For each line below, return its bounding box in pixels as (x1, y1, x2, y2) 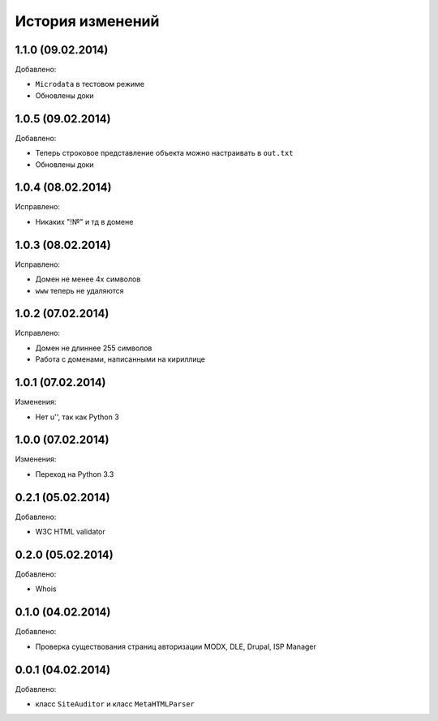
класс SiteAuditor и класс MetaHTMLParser (35, 698, 195, 709)
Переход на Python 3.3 (35, 469, 114, 479)
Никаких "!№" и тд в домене (35, 217, 134, 226)
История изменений (15, 12, 160, 30)
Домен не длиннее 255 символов (35, 343, 152, 353)
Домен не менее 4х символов (35, 274, 141, 284)
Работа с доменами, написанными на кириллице (35, 354, 206, 364)
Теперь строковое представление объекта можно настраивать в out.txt (35, 148, 294, 158)
